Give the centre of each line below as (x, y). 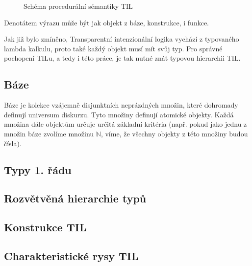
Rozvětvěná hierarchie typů (75, 198)
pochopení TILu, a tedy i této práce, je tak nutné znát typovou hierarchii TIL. (122, 58)
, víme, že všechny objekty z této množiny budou (174, 133)
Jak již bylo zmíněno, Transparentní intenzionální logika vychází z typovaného (122, 39)
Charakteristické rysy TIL (71, 255)
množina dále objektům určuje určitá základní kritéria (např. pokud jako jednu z (126, 124)
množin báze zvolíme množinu (49, 133)
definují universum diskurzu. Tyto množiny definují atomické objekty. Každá (119, 114)
